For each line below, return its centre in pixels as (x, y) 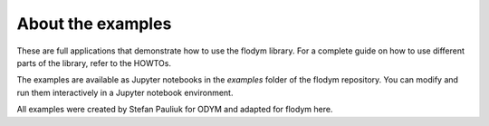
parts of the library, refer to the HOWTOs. (94, 63)
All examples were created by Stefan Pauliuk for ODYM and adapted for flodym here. (175, 110)
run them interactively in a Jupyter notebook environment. (125, 92)
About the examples (94, 24)
